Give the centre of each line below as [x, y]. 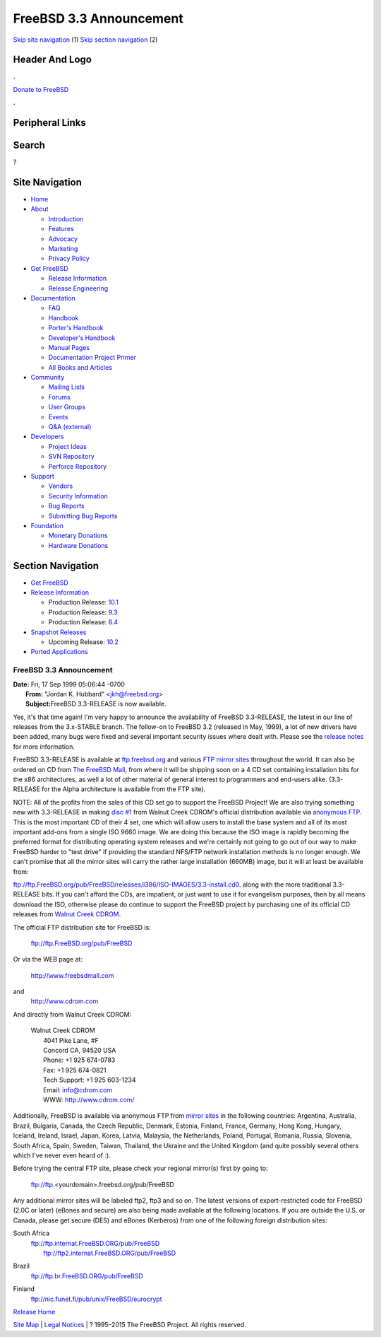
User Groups [67, 407]
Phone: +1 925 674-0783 [79, 1060]
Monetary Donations [78, 536]
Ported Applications [59, 652]
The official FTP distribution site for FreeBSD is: [82, 927]
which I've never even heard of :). [62, 1155]
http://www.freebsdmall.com [72, 975]
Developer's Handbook [82, 338]
